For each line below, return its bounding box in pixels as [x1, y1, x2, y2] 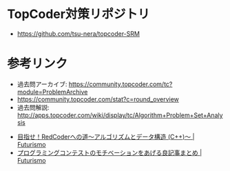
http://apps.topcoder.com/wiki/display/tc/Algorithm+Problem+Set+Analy [17, 111, 223, 119]
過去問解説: [17, 103, 50, 111]
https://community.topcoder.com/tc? [68, 80, 173, 88]
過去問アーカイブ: [17, 80, 67, 88]
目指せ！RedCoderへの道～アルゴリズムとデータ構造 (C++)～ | [17, 132, 195, 141]
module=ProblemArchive [17, 88, 88, 96]
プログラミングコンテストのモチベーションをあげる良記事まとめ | [17, 148, 202, 157]
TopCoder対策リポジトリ [7, 6, 150, 22]
